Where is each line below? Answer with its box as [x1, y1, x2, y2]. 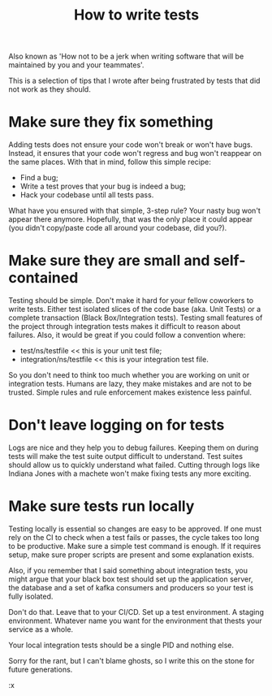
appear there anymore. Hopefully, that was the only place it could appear [8, 214, 253, 224]
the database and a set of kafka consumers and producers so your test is [8, 582, 254, 592]
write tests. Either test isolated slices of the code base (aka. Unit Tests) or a [8, 305, 261, 314]
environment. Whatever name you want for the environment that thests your [8, 616, 262, 625]
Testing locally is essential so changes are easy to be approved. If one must [8, 524, 262, 534]
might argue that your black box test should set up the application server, [8, 574, 253, 584]
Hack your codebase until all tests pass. [19, 190, 154, 200]
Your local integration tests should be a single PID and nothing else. [8, 640, 234, 650]
